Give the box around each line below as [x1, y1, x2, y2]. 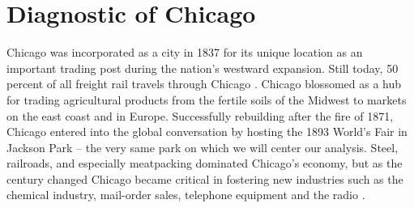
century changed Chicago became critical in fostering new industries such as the [6, 170, 403, 187]
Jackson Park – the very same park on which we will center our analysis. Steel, [6, 138, 399, 155]
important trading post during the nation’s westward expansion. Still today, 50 [6, 59, 399, 76]
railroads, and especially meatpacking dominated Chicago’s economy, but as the [6, 155, 403, 172]
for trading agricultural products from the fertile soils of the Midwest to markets [6, 91, 407, 108]
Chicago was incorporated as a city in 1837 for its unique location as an [6, 44, 363, 61]
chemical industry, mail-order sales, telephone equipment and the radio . [6, 186, 365, 203]
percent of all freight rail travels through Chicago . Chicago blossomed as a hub [6, 75, 402, 92]
